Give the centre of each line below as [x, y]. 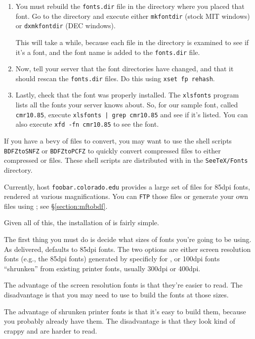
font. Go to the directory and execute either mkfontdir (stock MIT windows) [133, 16]
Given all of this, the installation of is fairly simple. [82, 222]
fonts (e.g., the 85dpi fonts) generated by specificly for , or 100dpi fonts [112, 259]
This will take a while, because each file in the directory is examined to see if [132, 42]
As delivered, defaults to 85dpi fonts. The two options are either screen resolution [127, 249]
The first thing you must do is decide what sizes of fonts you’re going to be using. [128, 239]
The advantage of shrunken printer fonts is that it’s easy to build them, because [125, 311]
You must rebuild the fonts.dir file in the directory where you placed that [130, 6]
